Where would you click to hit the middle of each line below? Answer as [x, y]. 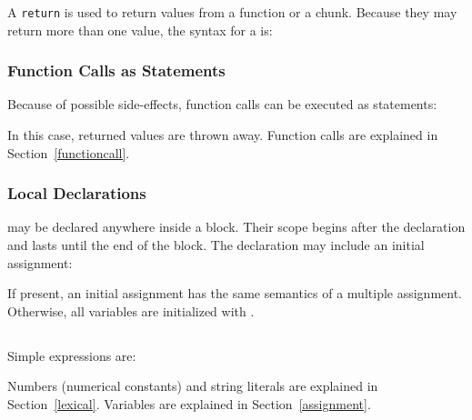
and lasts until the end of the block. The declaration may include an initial [216, 245]
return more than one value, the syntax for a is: [140, 30]
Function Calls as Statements [116, 70]
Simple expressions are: [72, 355]
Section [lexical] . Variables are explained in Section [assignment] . [189, 404]
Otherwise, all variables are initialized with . [131, 310]
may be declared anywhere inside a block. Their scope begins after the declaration [236, 227]
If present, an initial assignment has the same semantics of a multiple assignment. [235, 293]
